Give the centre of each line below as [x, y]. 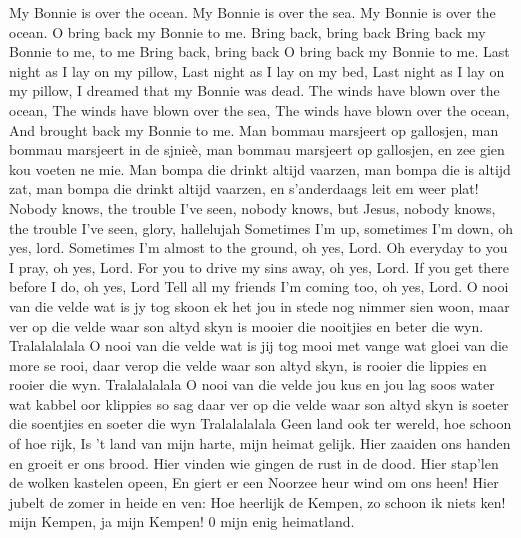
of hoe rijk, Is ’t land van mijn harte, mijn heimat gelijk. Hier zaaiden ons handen [260, 443]
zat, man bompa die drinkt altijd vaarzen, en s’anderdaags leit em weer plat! [244, 188]
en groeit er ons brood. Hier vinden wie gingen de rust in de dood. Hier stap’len [254, 462]
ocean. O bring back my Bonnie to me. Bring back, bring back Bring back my [247, 31]
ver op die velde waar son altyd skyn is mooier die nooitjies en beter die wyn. [246, 325]
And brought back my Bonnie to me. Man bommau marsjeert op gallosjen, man [254, 129]
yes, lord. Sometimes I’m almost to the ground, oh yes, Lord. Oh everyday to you [258, 247]
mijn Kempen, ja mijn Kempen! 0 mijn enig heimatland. [182, 521]
